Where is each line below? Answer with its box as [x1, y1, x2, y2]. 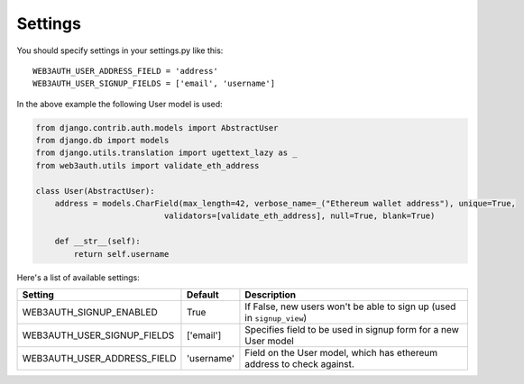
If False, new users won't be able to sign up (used [244, 300, 456, 313]
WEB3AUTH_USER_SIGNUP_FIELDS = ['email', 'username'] [32, 78, 275, 89]
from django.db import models [35, 135, 170, 146]
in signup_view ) [244, 311, 308, 324]
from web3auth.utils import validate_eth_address [35, 160, 260, 170]
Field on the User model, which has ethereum [244, 346, 437, 359]
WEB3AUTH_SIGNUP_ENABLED [22, 306, 158, 318]
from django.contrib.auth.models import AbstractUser [35, 123, 279, 133]
